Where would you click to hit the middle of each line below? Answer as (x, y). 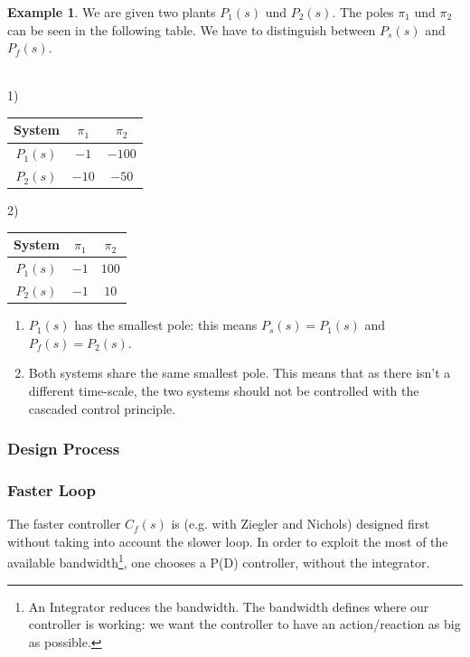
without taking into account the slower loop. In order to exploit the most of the (228, 541)
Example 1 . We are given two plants (112, 12)
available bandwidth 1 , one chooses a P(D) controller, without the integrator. (219, 561)
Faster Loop (52, 489)
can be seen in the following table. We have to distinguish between (192, 29)
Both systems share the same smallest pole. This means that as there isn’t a (240, 373)
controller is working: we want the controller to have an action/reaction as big (244, 624)
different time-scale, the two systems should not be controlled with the (224, 390)
